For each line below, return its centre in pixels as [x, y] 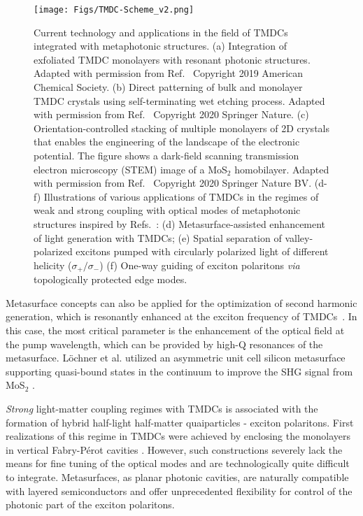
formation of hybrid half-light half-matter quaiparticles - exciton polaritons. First [180, 422]
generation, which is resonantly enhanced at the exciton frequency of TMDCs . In [181, 316]
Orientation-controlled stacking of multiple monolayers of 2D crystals [181, 128]
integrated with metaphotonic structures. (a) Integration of [160, 46]
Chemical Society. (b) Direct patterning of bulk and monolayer [168, 87]
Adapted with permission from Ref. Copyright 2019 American [169, 73]
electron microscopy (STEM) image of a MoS [130, 169]
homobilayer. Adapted [282, 169]
